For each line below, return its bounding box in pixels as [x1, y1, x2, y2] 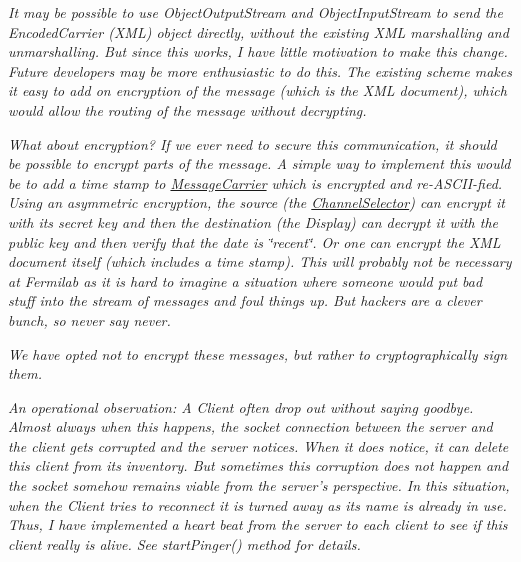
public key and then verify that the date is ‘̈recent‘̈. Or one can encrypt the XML [8, 231, 501, 252]
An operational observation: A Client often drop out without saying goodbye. [8, 396, 474, 417]
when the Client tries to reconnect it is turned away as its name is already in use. [8, 494, 507, 515]
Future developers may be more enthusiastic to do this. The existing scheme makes [8, 60, 512, 81]
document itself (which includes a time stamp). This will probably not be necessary [8, 251, 512, 272]
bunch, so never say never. [8, 309, 171, 330]
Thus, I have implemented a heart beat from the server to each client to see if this [8, 514, 508, 535]
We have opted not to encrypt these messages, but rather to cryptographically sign [8, 343, 508, 364]
